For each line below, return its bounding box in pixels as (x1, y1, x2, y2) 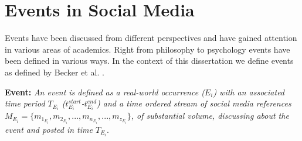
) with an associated (213, 85, 285, 98)
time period (5, 97, 45, 109)
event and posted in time (5, 123, 93, 135)
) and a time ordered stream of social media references (97, 97, 291, 109)
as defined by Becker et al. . (5, 66, 104, 78)
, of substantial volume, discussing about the (131, 109, 289, 122)
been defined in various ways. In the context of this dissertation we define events (5, 54, 294, 67)
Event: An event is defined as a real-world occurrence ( (5, 85, 205, 98)
